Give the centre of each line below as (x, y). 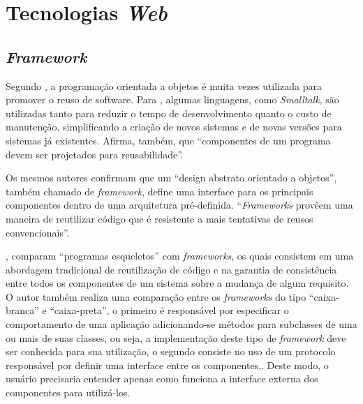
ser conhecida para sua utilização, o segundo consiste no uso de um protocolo (171, 351)
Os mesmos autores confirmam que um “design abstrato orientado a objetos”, (171, 178)
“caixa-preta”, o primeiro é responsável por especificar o (169, 310)
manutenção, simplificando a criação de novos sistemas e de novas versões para (174, 127)
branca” (22, 310)
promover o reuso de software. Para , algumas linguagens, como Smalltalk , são (172, 99)
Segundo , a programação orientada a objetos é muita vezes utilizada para (164, 85)
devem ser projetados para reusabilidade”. (95, 154)
